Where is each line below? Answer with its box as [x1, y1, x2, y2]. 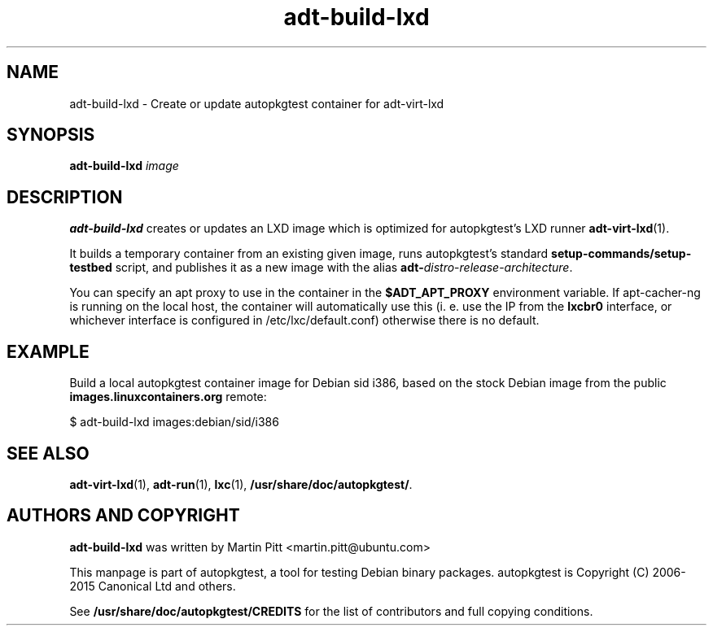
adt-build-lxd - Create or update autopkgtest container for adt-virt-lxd [69, 96, 444, 111]
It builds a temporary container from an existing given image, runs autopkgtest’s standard [69, 246, 549, 261]
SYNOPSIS [7, 124, 95, 146]
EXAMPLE [7, 341, 90, 362]
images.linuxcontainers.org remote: [69, 390, 267, 404]
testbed [69, 260, 112, 275]
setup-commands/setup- [551, 246, 692, 261]
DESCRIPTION [7, 186, 123, 207]
